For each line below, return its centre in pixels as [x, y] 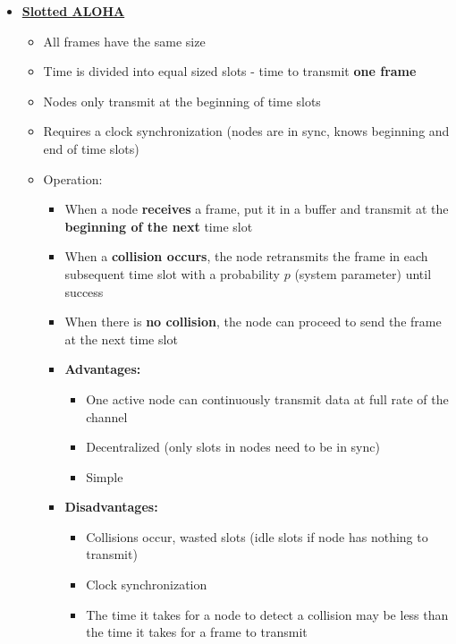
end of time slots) [91, 148]
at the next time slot [121, 339]
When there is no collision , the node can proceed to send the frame [253, 322]
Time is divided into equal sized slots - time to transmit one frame [230, 71]
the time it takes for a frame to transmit [197, 632]
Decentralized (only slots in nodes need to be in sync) [233, 447]
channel [107, 416]
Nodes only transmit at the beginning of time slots [182, 101]
